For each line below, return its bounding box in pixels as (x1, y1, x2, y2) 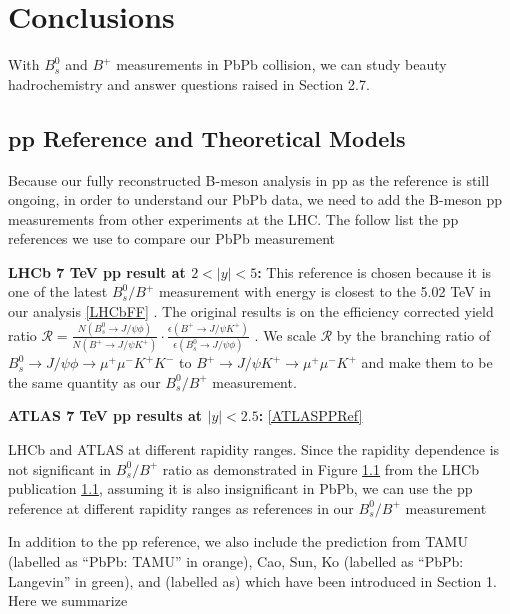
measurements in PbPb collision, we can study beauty (116, 54, 447, 75)
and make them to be (361, 352, 493, 373)
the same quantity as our (8, 371, 161, 392)
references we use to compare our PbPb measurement (8, 228, 336, 249)
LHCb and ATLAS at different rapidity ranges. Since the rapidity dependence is (8, 439, 500, 460)
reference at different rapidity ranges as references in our (8, 497, 354, 518)
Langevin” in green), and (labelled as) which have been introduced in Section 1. (8, 570, 497, 591)
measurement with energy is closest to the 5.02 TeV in (158, 281, 491, 302)
